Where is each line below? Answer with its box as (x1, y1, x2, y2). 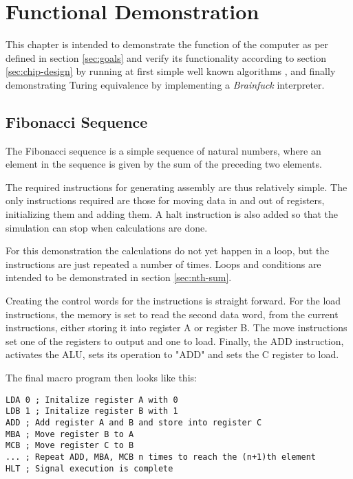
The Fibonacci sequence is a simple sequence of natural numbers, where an (6, 143, 321, 157)
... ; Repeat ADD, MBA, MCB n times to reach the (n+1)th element (6, 452, 317, 462)
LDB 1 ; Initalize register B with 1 (6, 406, 178, 416)
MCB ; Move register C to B (6, 441, 134, 451)
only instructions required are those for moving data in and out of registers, (6, 193, 325, 208)
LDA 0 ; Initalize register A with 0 (6, 394, 178, 405)
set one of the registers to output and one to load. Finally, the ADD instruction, (6, 333, 344, 348)
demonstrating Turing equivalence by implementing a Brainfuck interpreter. (6, 77, 325, 91)
